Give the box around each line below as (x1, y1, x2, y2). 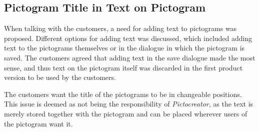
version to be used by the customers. (4, 72, 116, 82)
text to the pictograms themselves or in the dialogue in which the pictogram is (4, 42, 245, 53)
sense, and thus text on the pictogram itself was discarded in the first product (4, 62, 243, 72)
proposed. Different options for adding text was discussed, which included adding (4, 32, 252, 43)
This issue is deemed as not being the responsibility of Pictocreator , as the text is (4, 98, 253, 109)
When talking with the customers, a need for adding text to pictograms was (4, 23, 237, 33)
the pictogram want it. (4, 118, 73, 128)
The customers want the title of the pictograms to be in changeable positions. (4, 88, 242, 99)
